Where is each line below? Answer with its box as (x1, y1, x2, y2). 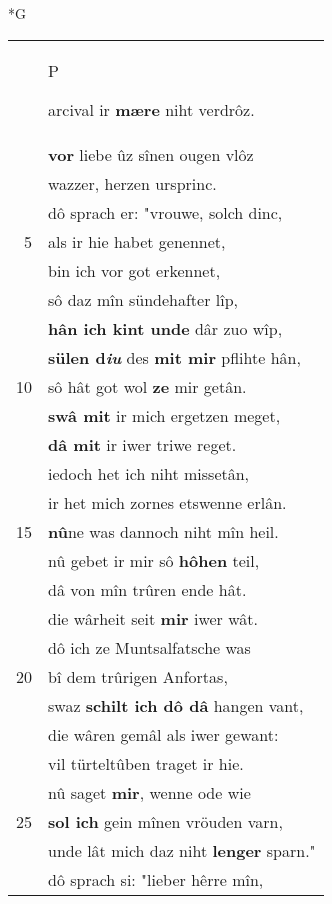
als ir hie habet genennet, (48, 229, 226, 253)
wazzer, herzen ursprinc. (48, 171, 217, 195)
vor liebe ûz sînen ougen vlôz (48, 142, 254, 166)
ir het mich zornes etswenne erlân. (48, 490, 287, 514)
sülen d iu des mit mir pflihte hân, (48, 345, 301, 369)
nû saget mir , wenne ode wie (48, 780, 251, 804)
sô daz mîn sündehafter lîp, (48, 287, 239, 311)
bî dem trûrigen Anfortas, (48, 664, 228, 688)
